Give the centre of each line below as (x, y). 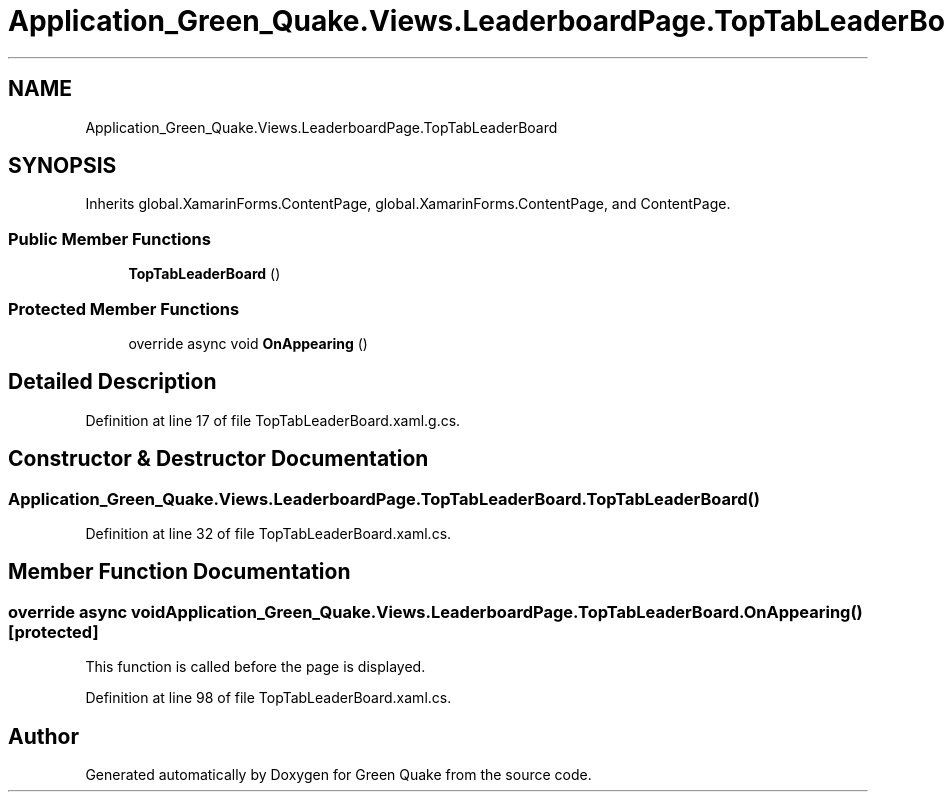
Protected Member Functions (124, 308)
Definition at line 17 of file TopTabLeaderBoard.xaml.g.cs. (273, 420)
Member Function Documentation (179, 572)
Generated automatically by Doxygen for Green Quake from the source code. (338, 775)
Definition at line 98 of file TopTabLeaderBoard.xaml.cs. (268, 698)
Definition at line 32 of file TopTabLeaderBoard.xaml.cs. (268, 533)
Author (43, 736)
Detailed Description (112, 382)
